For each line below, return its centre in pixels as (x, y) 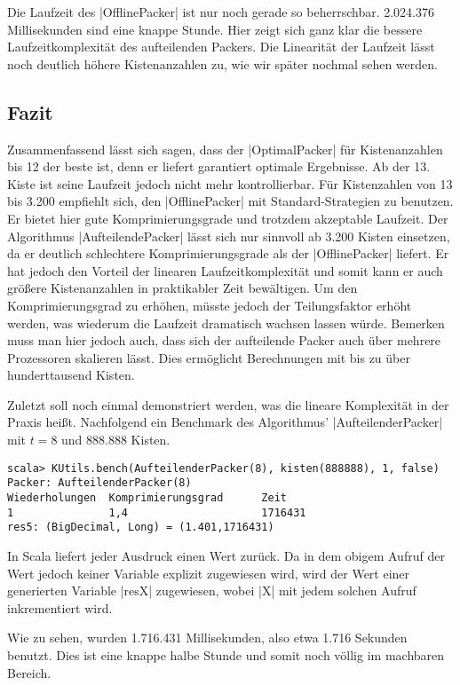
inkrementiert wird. (60, 607)
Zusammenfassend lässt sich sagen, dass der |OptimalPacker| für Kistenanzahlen (225, 149)
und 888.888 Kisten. (116, 440)
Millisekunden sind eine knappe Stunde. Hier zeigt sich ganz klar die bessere (215, 29)
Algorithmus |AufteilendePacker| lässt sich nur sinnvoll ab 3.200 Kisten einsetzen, (229, 236)
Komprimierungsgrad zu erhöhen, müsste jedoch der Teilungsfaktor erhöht (210, 305)
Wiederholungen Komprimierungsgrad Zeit (147, 497)
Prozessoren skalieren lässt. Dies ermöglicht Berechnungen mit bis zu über (209, 357)
